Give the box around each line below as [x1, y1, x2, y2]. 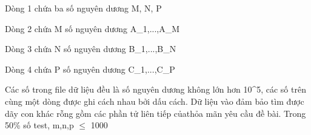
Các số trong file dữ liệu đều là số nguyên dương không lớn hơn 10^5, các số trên [5, 83, 306, 96]
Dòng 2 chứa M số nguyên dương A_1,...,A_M [5, 22, 180, 35]
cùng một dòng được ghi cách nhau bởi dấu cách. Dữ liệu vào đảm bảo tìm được [5, 94, 304, 107]
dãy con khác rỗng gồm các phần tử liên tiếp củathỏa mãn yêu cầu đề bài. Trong [5, 107, 306, 119]
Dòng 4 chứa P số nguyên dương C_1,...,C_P [5, 62, 175, 75]
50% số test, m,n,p [5, 119, 74, 131]
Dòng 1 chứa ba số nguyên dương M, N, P [5, 2, 162, 14]
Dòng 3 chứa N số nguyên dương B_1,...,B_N [5, 42, 176, 55]
